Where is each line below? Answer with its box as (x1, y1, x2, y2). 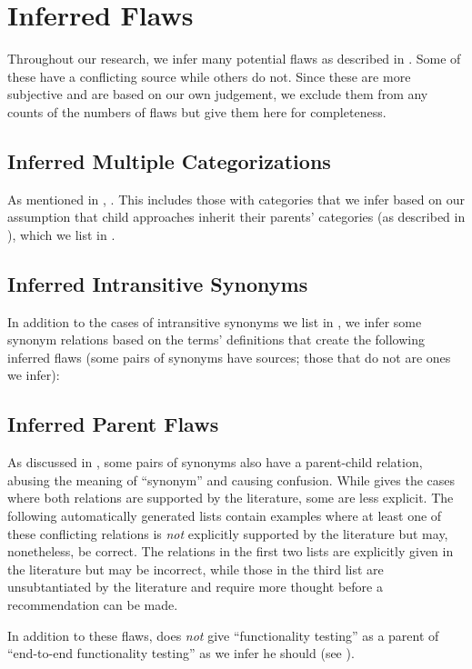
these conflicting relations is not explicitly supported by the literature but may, (7, 524, 448, 543)
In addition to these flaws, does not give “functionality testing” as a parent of (7, 625, 439, 644)
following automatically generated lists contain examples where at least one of (7, 506, 442, 525)
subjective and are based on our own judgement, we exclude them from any (7, 85, 428, 104)
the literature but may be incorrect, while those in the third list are (7, 559, 384, 578)
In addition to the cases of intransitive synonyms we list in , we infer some (7, 312, 422, 331)
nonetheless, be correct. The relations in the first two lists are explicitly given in (7, 542, 454, 561)
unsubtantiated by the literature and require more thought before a (7, 577, 383, 596)
